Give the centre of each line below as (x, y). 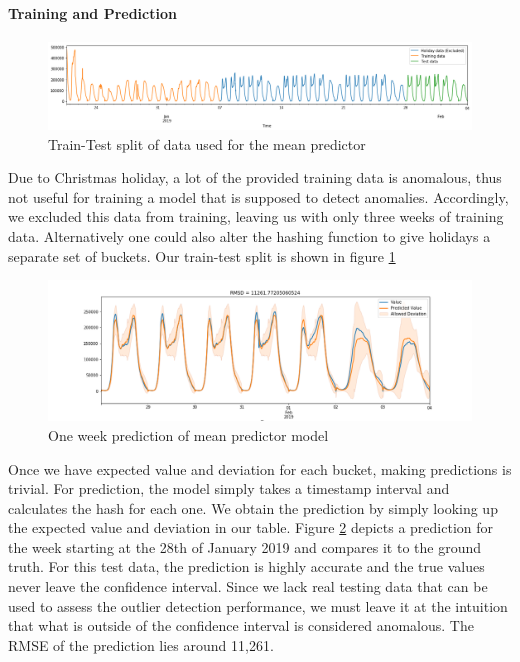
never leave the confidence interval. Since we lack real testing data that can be (248, 586)
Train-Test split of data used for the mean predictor (207, 143)
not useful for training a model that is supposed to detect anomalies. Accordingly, (258, 196)
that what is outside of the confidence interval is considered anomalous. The (241, 625)
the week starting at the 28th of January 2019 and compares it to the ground (245, 546)
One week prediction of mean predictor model (188, 434)
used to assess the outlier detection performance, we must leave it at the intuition (258, 605)
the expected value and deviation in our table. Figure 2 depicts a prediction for (251, 527)
